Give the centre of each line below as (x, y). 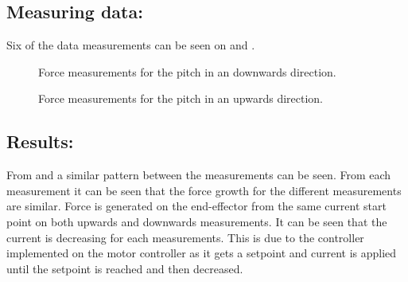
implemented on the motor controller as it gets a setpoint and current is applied (202, 253)
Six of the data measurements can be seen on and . (131, 45)
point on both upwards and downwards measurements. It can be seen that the (197, 221)
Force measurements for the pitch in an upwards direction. (181, 98)
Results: (40, 141)
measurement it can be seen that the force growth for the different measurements (204, 190)
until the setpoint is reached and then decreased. (125, 268)
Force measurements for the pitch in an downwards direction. (187, 71)
